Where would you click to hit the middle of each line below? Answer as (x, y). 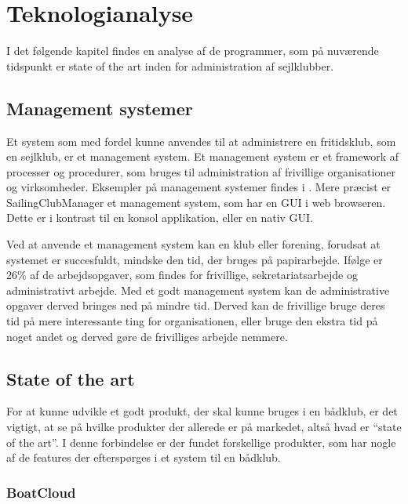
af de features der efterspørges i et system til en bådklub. (144, 457)
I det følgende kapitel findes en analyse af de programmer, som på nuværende (193, 51)
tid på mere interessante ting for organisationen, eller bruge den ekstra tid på (192, 321)
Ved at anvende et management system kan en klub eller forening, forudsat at (193, 244)
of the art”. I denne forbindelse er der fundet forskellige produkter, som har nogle (201, 442)
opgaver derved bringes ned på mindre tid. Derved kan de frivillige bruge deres (196, 305)
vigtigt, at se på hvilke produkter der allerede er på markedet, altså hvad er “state (204, 427)
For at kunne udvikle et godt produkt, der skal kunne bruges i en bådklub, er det (202, 411)
